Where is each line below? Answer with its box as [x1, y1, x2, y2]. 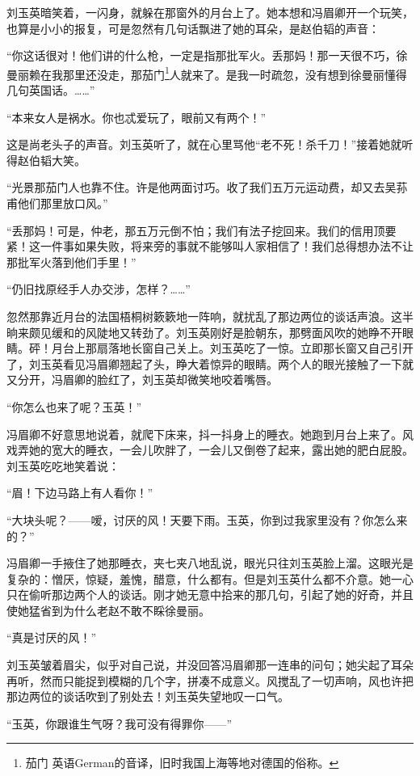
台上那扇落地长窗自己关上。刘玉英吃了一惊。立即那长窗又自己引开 [62, 339, 414, 356]
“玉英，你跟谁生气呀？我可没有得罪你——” [6, 715, 233, 732]
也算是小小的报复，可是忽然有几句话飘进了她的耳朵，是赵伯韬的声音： [6, 19, 380, 36]
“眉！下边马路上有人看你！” [6, 484, 153, 501]
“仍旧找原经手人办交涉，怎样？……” [6, 280, 191, 297]
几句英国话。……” [6, 82, 95, 99]
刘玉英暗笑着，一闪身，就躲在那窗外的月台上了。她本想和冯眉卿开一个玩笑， [6, 4, 414, 20]
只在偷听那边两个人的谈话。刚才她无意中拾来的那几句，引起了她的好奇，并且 [6, 586, 414, 603]
